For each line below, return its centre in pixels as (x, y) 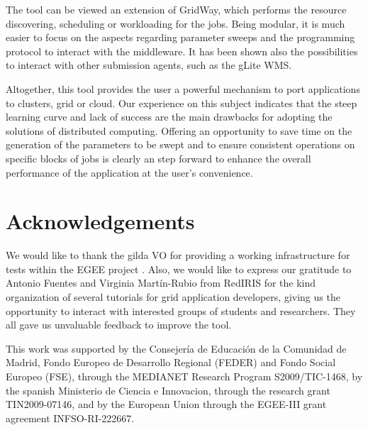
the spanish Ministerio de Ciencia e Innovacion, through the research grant (168, 390)
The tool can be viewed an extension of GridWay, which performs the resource (176, 9)
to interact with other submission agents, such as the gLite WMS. (149, 65)
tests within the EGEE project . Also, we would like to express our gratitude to (179, 269)
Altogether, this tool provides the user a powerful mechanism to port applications (183, 88)
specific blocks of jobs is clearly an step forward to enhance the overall (158, 158)
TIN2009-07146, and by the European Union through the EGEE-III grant (166, 404)
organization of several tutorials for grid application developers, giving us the (173, 297)
